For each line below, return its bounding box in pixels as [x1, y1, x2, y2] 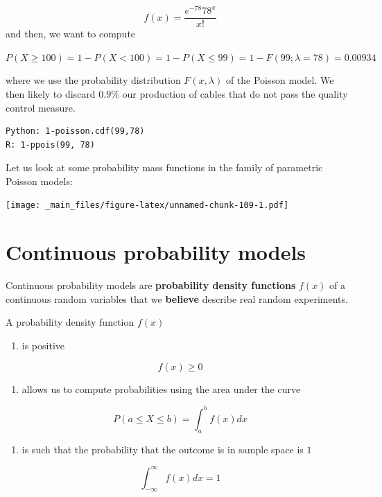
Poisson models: [6, 173, 73, 188]
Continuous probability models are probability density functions [6, 278, 296, 293]
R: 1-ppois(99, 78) [6, 139, 95, 150]
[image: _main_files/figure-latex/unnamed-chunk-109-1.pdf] [6, 200, 289, 211]
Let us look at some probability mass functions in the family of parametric [6, 160, 323, 175]
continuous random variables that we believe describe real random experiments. [6, 291, 348, 306]
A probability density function [6, 315, 134, 329]
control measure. [6, 100, 76, 114]
